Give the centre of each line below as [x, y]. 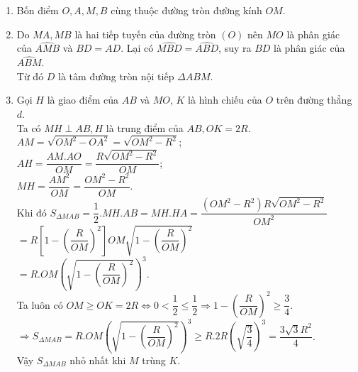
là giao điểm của [83, 100]
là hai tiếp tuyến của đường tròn [145, 34]
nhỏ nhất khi [98, 360]
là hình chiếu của [225, 100]
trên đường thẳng [314, 100]
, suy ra [235, 48]
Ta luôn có [40, 304]
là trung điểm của [145, 127]
